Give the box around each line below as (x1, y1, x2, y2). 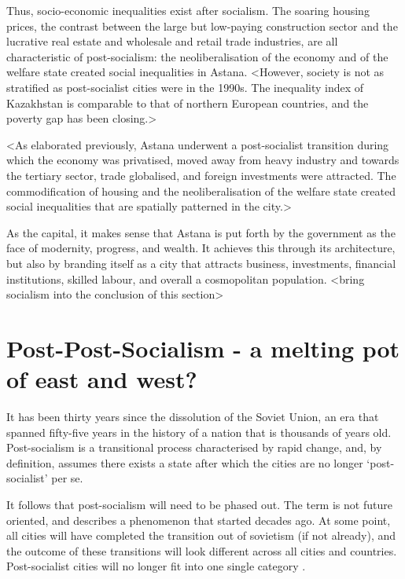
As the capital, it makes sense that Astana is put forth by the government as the (6, 224, 396, 240)
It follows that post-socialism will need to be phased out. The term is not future (6, 496, 392, 512)
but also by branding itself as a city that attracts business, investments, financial (6, 255, 396, 271)
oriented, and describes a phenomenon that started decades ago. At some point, (6, 511, 391, 528)
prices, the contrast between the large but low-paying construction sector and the (6, 17, 398, 34)
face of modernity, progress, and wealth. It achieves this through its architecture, (6, 240, 396, 256)
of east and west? (6, 363, 197, 395)
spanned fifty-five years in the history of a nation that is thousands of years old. (6, 423, 392, 440)
